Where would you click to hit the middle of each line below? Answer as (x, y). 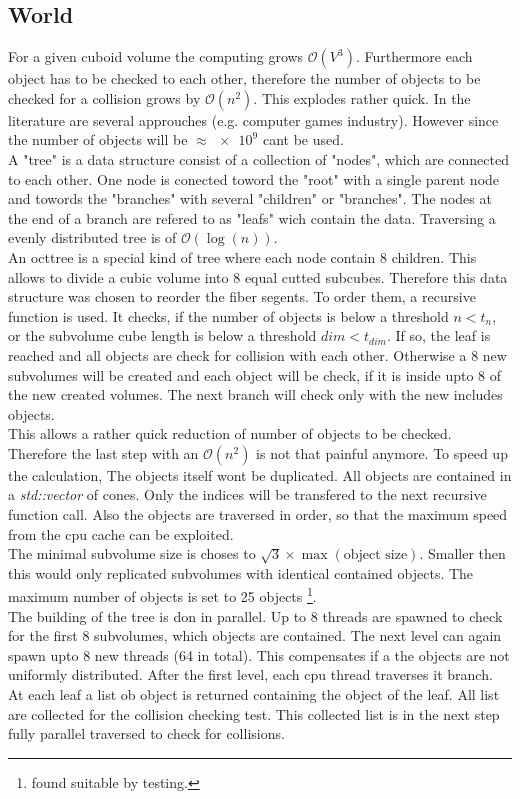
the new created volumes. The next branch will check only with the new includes (255, 394)
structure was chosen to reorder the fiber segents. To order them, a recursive (242, 296)
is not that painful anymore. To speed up (382, 452)
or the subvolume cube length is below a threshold (162, 335)
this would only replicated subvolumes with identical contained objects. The (241, 572)
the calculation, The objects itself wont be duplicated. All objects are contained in (260, 474)
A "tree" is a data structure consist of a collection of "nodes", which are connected (258, 158)
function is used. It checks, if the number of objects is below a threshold (228, 315)
